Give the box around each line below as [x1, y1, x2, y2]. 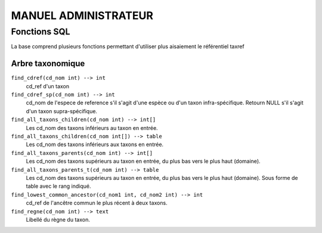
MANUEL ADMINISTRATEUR [11, 9, 153, 22]
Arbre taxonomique [11, 58, 85, 69]
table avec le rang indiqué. [26, 182, 92, 190]
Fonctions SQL [11, 26, 70, 37]
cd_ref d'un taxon [26, 82, 70, 89]
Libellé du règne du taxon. [26, 216, 91, 223]
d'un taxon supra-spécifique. [26, 107, 98, 114]
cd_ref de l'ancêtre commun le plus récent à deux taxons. [26, 200, 168, 207]
